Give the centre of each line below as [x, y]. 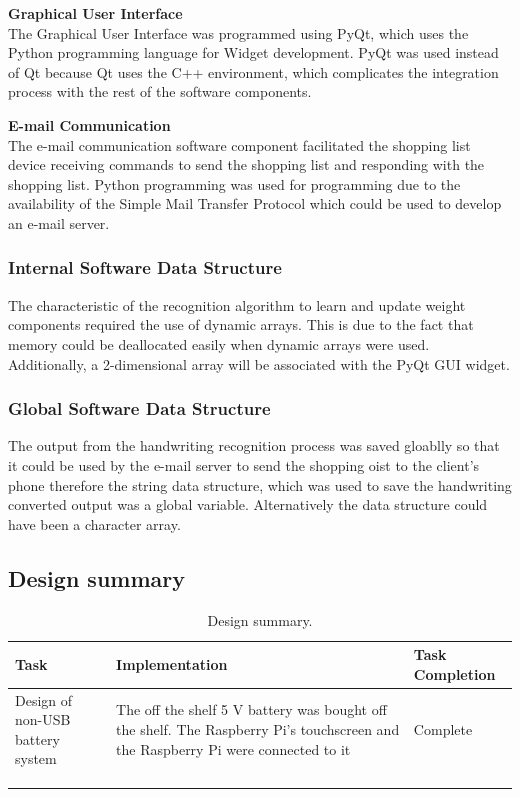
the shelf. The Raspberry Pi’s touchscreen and [258, 728]
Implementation [172, 663]
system [36, 758]
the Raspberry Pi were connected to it [233, 748]
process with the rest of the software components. [160, 91]
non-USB [43, 719]
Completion [454, 673]
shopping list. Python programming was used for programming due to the [234, 183]
